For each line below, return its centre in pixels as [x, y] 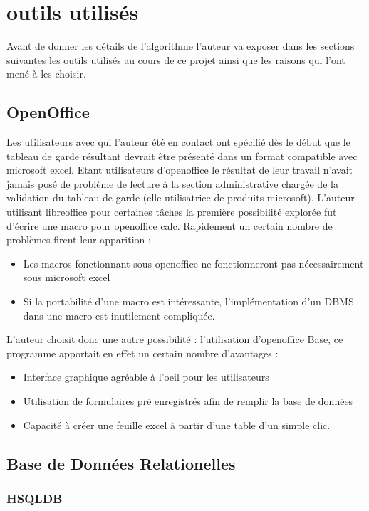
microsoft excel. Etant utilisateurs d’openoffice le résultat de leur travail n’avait [180, 170]
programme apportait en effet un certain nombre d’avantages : [142, 353]
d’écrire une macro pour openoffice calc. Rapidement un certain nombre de [170, 225]
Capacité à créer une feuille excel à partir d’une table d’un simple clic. [177, 425]
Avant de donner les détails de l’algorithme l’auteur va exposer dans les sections [181, 46]
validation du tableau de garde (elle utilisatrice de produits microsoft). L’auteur [181, 197]
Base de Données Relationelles [121, 463]
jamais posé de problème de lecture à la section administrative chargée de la [172, 183]
